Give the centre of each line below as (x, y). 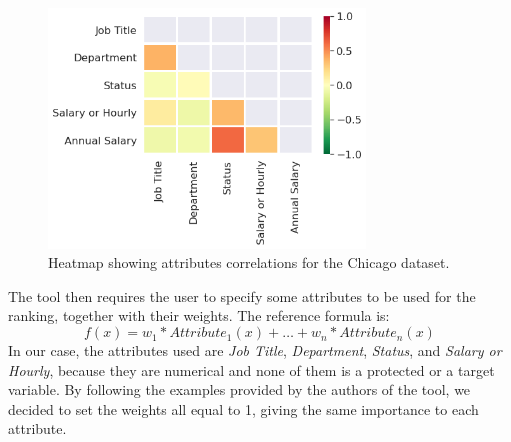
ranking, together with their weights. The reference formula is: (199, 315)
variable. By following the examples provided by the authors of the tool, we (239, 389)
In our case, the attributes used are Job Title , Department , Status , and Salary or (255, 350)
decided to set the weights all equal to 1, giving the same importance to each (243, 408)
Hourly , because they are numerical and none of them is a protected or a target (251, 369)
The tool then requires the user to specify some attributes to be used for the (242, 295)
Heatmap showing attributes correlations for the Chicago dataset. (249, 262)
